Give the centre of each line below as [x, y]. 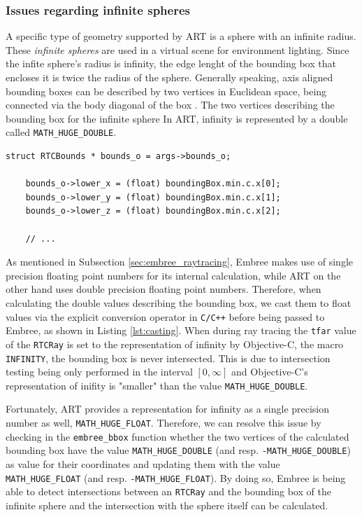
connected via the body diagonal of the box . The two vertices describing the [170, 105]
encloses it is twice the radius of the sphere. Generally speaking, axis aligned [169, 77]
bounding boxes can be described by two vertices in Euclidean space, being [166, 91]
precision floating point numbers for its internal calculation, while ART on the [173, 275]
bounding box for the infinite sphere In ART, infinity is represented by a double [177, 118]
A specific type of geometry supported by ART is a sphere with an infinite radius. [181, 36]
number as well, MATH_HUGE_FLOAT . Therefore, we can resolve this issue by [164, 423]
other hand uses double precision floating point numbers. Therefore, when [164, 289]
